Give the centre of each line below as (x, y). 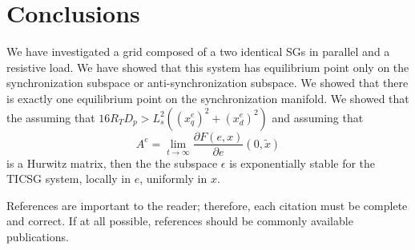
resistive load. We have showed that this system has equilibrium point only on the (208, 67)
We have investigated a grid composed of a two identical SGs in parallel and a (198, 52)
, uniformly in (173, 179)
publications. (38, 236)
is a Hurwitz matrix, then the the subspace (112, 163)
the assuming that (51, 117)
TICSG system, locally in (69, 179)
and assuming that (318, 117)
